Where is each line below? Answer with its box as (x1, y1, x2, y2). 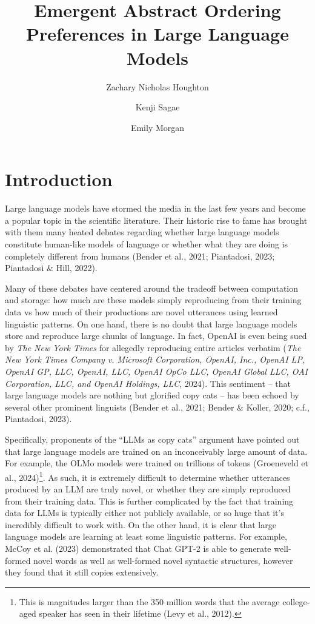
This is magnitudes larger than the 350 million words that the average (19, 595, 280, 608)
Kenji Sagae (135, 101, 180, 113)
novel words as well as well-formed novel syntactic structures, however (33, 554, 293, 566)
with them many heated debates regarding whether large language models (5, 226, 279, 238)
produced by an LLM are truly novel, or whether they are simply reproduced (5, 482, 291, 495)
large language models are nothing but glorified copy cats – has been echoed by (5, 389, 299, 401)
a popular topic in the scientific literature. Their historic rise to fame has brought (5, 213, 308, 226)
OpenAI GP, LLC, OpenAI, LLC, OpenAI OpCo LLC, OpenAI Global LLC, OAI (5, 364, 308, 377)
